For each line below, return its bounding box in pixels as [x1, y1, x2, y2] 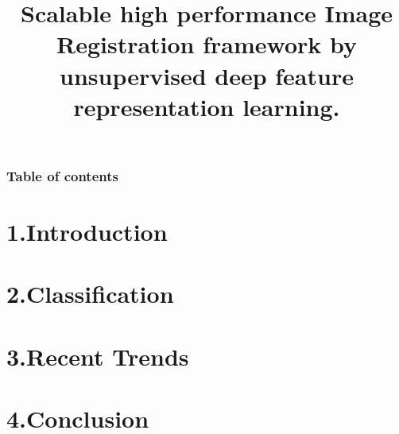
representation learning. [73, 90, 340, 122]
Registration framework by [56, 28, 358, 60]
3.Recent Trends [6, 339, 189, 372]
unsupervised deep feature [60, 59, 354, 91]
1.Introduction [6, 215, 168, 248]
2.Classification [6, 277, 174, 310]
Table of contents [6, 165, 118, 185]
